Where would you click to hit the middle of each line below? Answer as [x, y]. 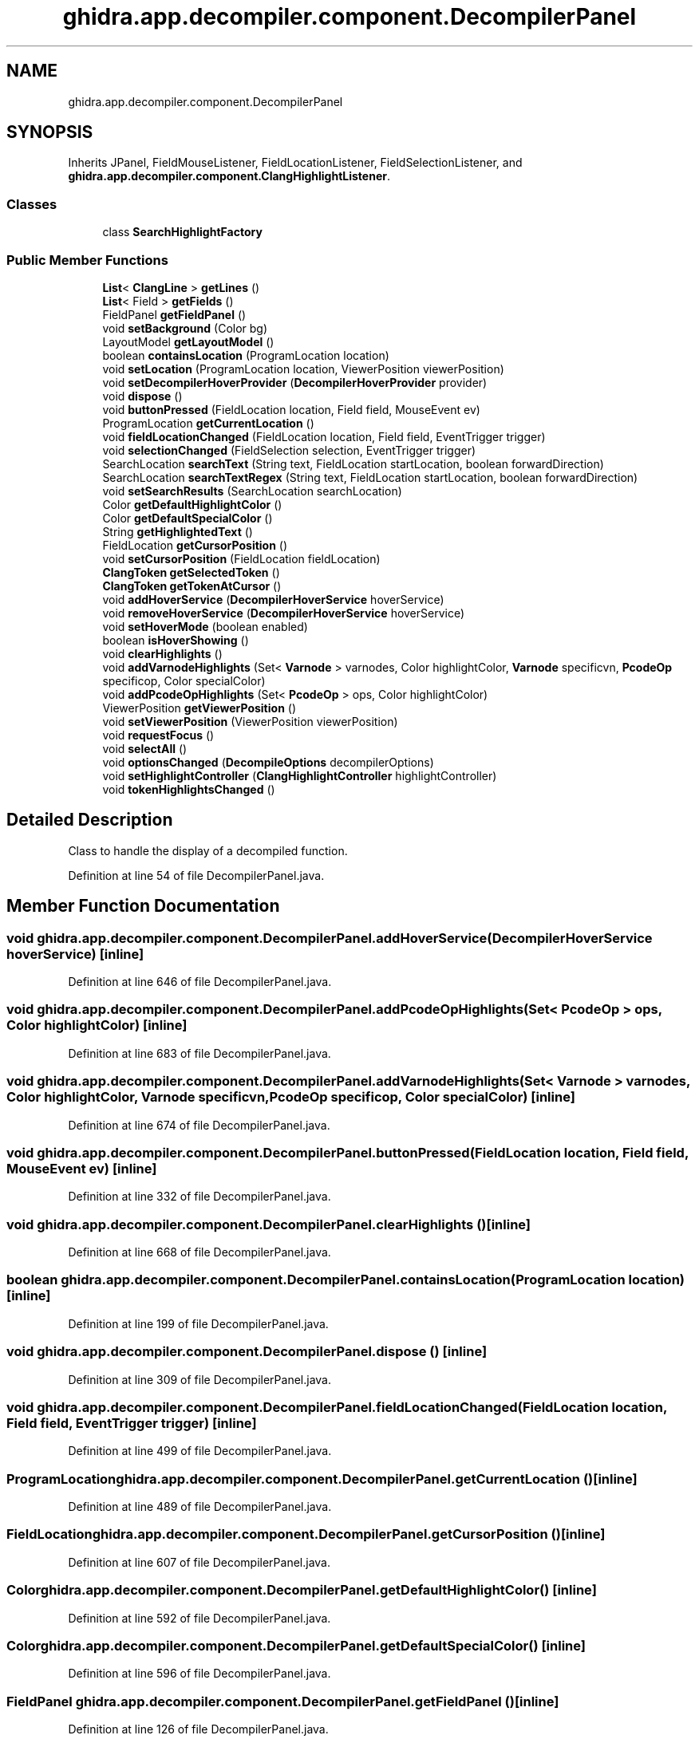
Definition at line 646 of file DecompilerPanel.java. [200, 982]
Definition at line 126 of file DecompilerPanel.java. [198, 1729]
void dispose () [142, 396]
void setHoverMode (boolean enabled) [205, 626]
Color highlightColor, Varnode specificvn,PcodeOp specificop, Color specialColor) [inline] [291, 1097]
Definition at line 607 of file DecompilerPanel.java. [199, 1562]
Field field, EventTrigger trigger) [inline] [132, 1423]
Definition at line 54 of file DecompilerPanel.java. [196, 875]
